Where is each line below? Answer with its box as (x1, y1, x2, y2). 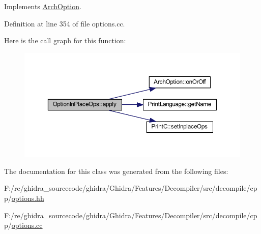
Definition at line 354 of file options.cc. (4, 18, 125, 28)
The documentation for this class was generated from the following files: (4, 165, 228, 176)
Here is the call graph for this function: (4, 35, 126, 46)
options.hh (11, 193, 44, 203)
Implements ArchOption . (4, 1, 81, 11)
